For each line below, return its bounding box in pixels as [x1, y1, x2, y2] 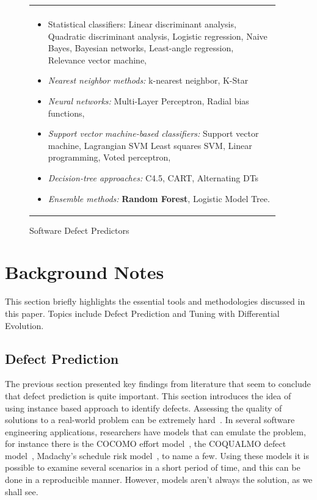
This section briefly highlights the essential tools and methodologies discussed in [5, 295, 305, 308]
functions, [48, 106, 85, 119]
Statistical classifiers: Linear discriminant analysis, [48, 18, 236, 30]
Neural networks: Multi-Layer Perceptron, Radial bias [48, 94, 249, 107]
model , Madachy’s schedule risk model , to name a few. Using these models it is [5, 449, 309, 462]
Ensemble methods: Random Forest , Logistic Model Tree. [48, 192, 270, 205]
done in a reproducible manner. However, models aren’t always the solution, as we [5, 473, 313, 486]
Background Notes [5, 259, 164, 284]
